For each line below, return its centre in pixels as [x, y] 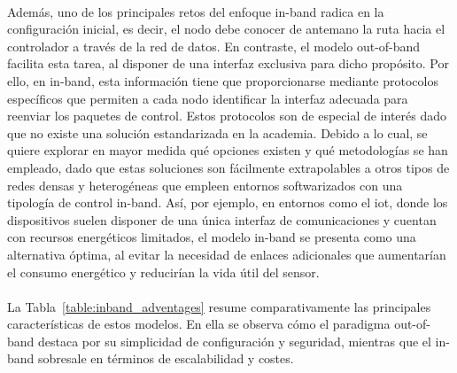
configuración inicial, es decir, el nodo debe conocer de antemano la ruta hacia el [226, 29]
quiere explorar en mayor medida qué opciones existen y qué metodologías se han [228, 150]
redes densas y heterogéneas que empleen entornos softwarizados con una [205, 185]
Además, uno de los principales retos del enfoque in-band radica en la [196, 11]
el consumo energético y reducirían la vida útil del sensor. [163, 272]
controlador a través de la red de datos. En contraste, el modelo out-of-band [214, 46]
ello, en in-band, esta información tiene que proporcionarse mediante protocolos [223, 80]
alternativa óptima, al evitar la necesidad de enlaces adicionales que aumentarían [227, 254]
